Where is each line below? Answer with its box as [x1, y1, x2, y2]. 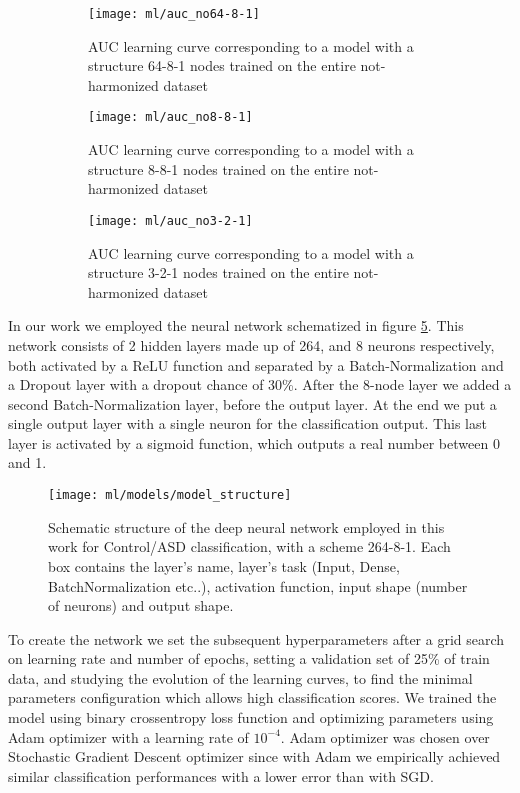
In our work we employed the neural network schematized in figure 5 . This [8, 315, 464, 336]
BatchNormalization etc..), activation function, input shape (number [48, 575, 468, 596]
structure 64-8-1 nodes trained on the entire [88, 55, 356, 76]
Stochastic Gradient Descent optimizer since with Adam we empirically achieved [8, 746, 501, 767]
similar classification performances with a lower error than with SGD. [8, 765, 434, 786]
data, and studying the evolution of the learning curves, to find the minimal [8, 667, 473, 688]
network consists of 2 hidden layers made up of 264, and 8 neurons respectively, [8, 334, 495, 355]
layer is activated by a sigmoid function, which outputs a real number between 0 [8, 432, 500, 453]
